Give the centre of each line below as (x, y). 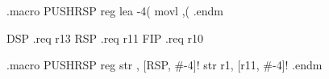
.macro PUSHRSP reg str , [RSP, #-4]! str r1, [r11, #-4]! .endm (164, 65)
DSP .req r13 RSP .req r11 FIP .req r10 (105, 37)
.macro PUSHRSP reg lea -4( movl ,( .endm (115, 10)
